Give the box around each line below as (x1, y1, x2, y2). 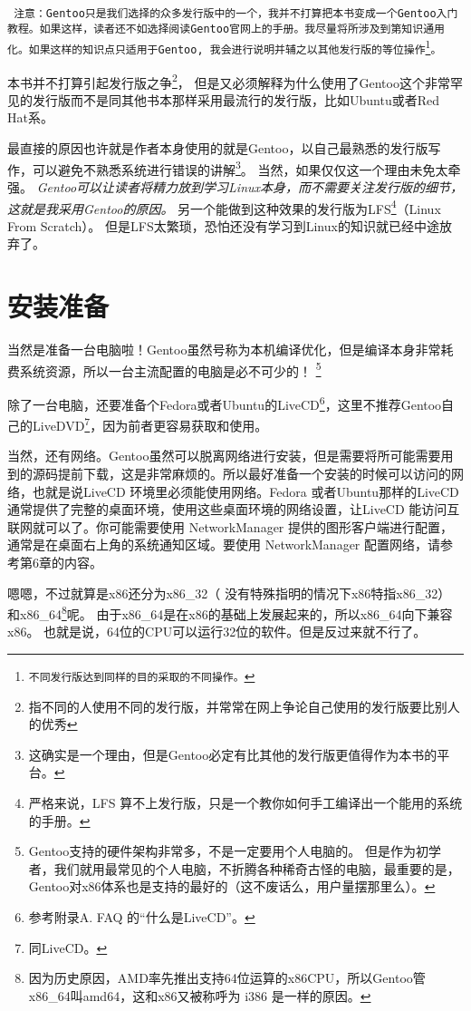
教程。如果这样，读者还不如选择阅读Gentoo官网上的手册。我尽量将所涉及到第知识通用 (7, 22, 445, 35)
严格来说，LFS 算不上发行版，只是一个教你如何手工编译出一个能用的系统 (28, 793, 463, 812)
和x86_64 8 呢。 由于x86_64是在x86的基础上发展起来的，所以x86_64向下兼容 (7, 602, 453, 623)
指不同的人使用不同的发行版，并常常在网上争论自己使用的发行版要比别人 (28, 696, 460, 715)
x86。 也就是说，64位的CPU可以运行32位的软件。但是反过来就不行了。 (7, 622, 427, 641)
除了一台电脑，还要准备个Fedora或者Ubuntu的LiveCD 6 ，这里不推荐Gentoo (7, 392, 442, 413)
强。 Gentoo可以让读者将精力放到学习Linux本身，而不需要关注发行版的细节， (7, 177, 464, 196)
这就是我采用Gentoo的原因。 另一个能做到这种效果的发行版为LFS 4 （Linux (7, 196, 441, 218)
